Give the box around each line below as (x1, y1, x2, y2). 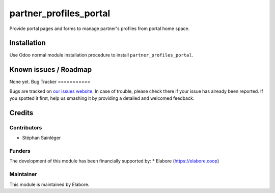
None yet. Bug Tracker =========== (9, 79, 91, 85)
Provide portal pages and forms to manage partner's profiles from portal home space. (9, 25, 190, 32)
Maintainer (9, 171, 37, 178)
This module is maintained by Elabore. (9, 181, 90, 187)
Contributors (9, 124, 42, 131)
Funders (9, 148, 31, 155)
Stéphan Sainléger (22, 135, 61, 141)
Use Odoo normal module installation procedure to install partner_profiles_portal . (9, 52, 194, 58)
